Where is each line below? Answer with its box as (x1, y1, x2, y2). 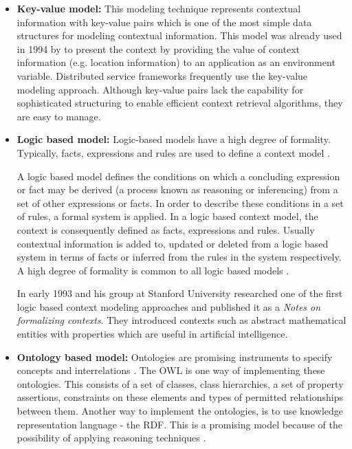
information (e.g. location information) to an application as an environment (16, 55, 335, 69)
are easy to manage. (16, 109, 101, 123)
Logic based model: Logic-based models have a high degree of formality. (16, 132, 331, 146)
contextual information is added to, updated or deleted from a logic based (16, 236, 329, 250)
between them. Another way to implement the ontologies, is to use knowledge (16, 404, 344, 418)
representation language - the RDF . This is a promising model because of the (16, 417, 342, 431)
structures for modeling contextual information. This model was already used (16, 28, 342, 43)
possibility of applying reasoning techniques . (16, 430, 206, 445)
